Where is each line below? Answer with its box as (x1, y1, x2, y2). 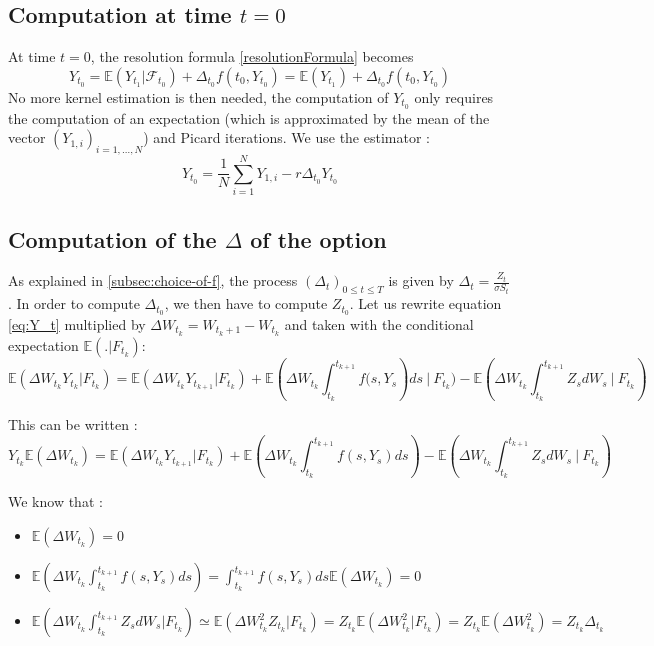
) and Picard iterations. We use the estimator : (143, 127, 430, 148)
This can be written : (8, 414, 138, 435)
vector (8, 127, 46, 148)
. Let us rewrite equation (349, 293, 502, 314)
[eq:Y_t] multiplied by (8, 314, 146, 335)
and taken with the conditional (284, 314, 474, 335)
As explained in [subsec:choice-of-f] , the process (8, 270, 298, 291)
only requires (414, 86, 494, 107)
